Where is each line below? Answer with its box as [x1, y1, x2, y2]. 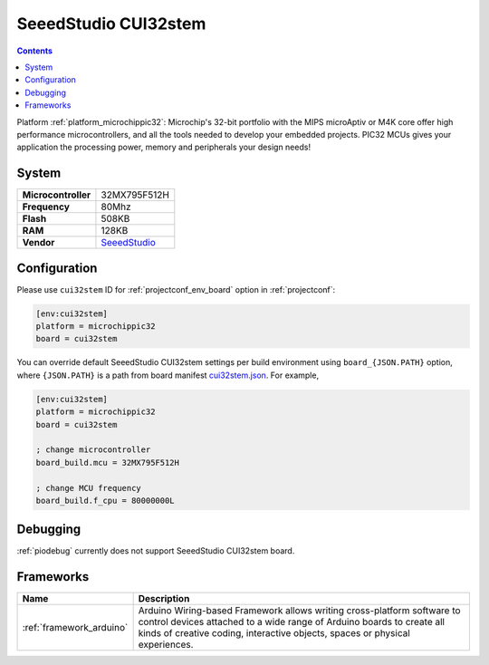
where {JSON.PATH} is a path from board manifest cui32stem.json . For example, [16, 370, 320, 381]
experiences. [138, 639, 194, 651]
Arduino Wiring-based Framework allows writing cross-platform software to [138, 604, 461, 617]
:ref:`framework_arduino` [22, 622, 129, 634]
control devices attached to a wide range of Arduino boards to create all [138, 616, 446, 629]
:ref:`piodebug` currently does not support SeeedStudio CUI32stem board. [16, 545, 295, 556]
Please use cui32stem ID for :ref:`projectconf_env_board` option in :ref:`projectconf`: [16, 284, 336, 294]
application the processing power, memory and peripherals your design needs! [16, 141, 312, 153]
